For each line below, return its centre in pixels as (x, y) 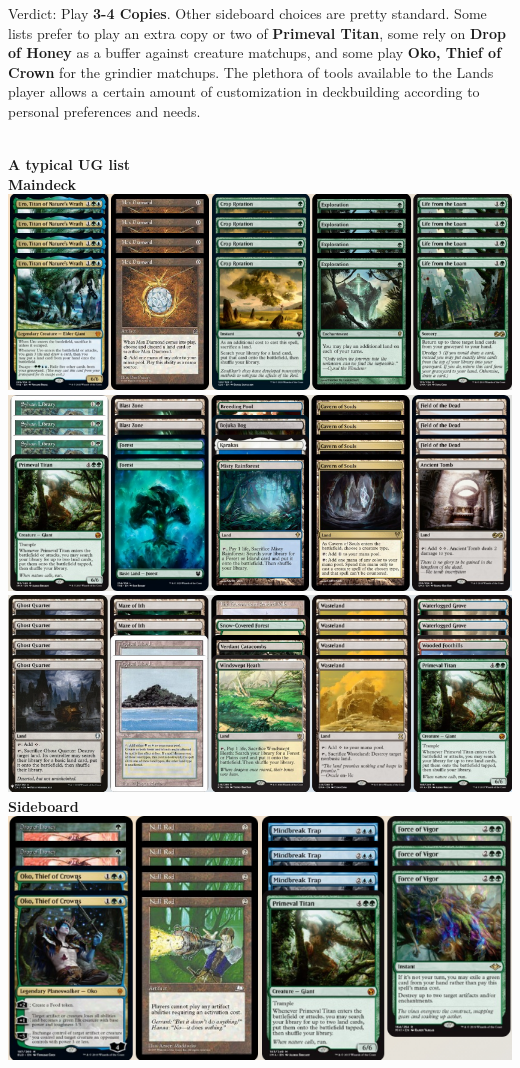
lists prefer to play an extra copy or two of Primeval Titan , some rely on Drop (257, 32)
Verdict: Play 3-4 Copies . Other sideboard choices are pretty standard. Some (247, 13)
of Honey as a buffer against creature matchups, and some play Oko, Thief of (255, 52)
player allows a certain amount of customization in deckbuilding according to (244, 91)
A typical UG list (69, 164)
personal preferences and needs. (104, 110)
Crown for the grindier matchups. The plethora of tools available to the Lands (251, 71)
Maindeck (42, 183)
